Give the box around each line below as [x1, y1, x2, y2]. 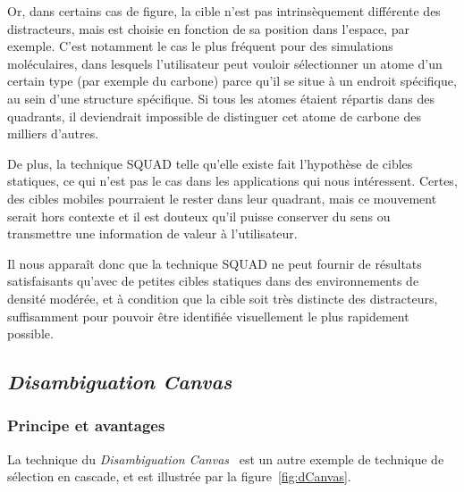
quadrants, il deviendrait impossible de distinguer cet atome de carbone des [7, 106, 421, 125]
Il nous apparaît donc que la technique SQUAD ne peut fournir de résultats [7, 254, 422, 272]
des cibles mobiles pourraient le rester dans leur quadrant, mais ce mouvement [7, 188, 437, 207]
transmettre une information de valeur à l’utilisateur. [7, 224, 298, 243]
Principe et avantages [7, 414, 165, 437]
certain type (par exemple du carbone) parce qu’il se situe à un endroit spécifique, [7, 71, 457, 90]
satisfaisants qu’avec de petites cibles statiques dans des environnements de [7, 271, 419, 290]
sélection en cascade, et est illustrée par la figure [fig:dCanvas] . [7, 467, 351, 486]
